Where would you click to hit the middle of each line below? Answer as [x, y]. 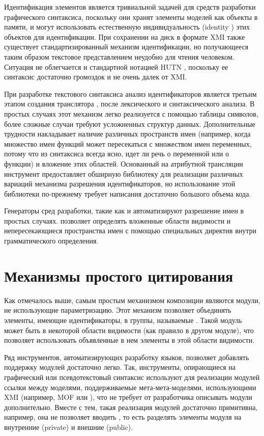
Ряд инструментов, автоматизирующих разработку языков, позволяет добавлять [127, 357]
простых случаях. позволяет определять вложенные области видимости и [118, 220]
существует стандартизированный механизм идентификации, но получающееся [126, 47]
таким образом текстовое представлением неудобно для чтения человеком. [119, 56]
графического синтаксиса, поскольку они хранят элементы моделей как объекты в [131, 17]
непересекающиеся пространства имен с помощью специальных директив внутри [130, 230]
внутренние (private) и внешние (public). [69, 427]
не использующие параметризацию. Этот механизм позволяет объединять [118, 310]
